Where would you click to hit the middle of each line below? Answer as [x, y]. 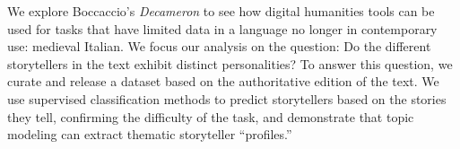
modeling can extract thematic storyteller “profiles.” [150, 134]
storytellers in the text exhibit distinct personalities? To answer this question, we [230, 63]
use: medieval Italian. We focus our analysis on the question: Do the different [219, 46]
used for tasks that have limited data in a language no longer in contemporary [222, 28]
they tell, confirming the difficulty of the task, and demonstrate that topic [211, 116]
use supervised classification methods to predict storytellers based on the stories [227, 98]
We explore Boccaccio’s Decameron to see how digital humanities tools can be [221, 11]
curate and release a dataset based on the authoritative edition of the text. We [223, 81]
